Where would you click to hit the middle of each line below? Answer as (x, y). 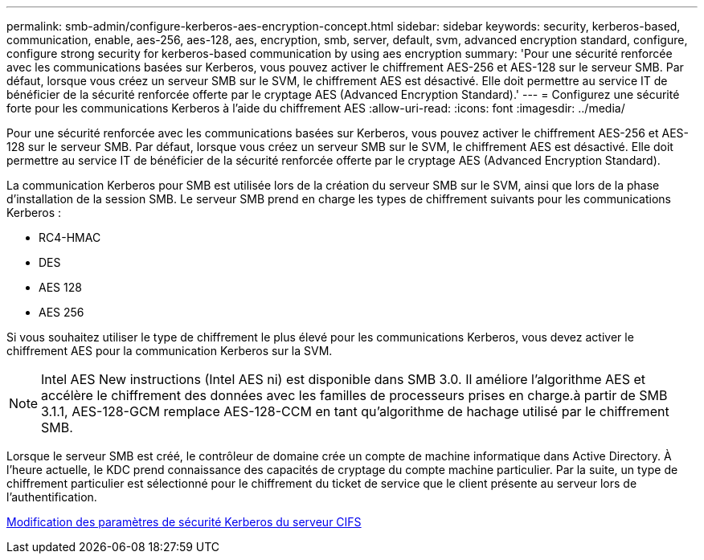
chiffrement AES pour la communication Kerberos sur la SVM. (170, 351)
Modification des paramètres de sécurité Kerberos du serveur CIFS (184, 522)
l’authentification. (52, 497)
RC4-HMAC (70, 237)
